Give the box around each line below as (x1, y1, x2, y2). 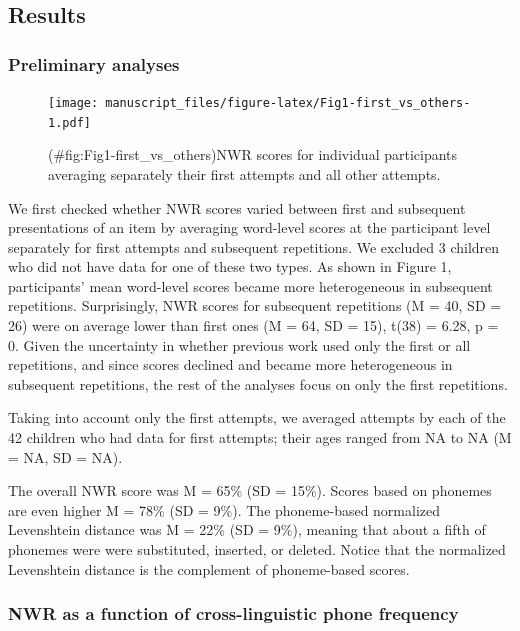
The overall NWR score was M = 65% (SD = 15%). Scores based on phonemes (8, 480, 492, 501)
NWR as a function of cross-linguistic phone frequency (8, 601, 459, 626)
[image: (48, 96, 99, 110)
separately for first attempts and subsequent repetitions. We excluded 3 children (8, 236, 500, 257)
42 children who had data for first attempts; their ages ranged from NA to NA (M (8, 427, 512, 448)
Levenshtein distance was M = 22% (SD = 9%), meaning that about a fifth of (8, 519, 486, 540)
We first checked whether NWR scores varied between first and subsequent (8, 197, 466, 218)
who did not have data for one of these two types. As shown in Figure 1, (8, 256, 452, 277)
